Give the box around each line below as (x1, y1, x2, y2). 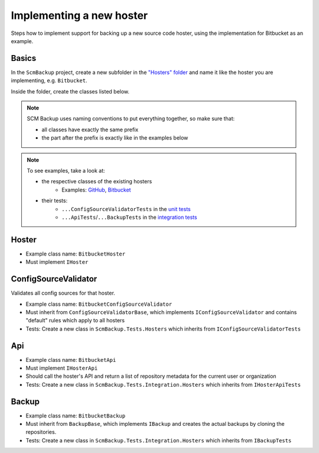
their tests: (41, 197, 68, 204)
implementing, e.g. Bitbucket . (11, 77, 87, 84)
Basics (11, 53, 37, 63)
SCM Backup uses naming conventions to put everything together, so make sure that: (27, 115, 235, 122)
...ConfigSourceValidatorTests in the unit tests (61, 205, 191, 212)
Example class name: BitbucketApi (25, 356, 116, 363)
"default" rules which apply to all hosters (25, 317, 125, 324)
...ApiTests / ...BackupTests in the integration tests (61, 213, 197, 221)
